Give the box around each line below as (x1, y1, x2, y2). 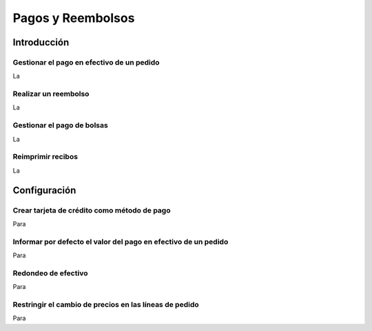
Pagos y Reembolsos (12, 10, 135, 25)
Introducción (12, 36, 70, 48)
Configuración (12, 184, 76, 196)
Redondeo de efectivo (12, 268, 88, 278)
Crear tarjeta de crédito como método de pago (12, 205, 171, 215)
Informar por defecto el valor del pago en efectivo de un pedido (12, 237, 229, 246)
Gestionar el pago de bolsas (12, 120, 108, 130)
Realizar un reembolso (12, 89, 90, 99)
